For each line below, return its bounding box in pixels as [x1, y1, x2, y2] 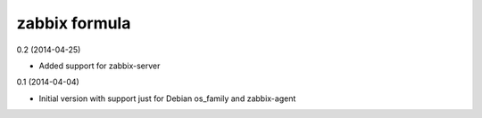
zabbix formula [16, 13, 131, 33]
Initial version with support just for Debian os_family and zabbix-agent [38, 93, 296, 104]
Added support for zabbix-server [38, 60, 161, 71]
